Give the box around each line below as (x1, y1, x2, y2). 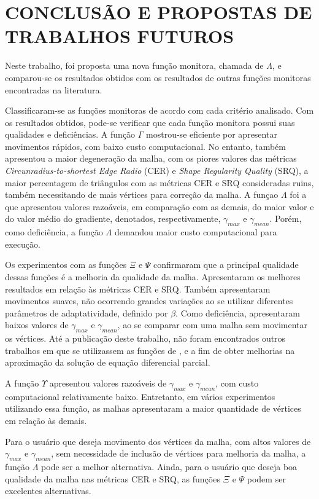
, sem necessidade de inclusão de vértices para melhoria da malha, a (51, 447, 306, 460)
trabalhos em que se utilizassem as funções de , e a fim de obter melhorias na (5, 344, 295, 356)
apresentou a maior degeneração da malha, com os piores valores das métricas (5, 152, 297, 165)
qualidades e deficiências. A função (5, 128, 136, 141)
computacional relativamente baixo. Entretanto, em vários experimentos (5, 390, 275, 403)
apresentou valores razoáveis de (49, 376, 167, 389)
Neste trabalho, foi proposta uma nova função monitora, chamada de (5, 59, 264, 72)
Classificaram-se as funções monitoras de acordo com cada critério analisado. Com (5, 104, 314, 117)
